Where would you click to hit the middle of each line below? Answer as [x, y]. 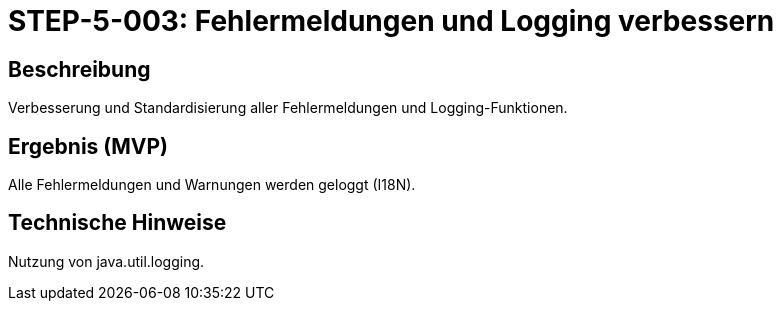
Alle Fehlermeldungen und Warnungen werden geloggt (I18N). [212, 185]
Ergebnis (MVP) [88, 146]
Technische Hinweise [117, 223]
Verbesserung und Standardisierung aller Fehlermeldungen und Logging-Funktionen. [288, 108]
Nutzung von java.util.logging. [106, 261]
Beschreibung [79, 69]
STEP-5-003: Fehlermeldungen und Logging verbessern [391, 21]
